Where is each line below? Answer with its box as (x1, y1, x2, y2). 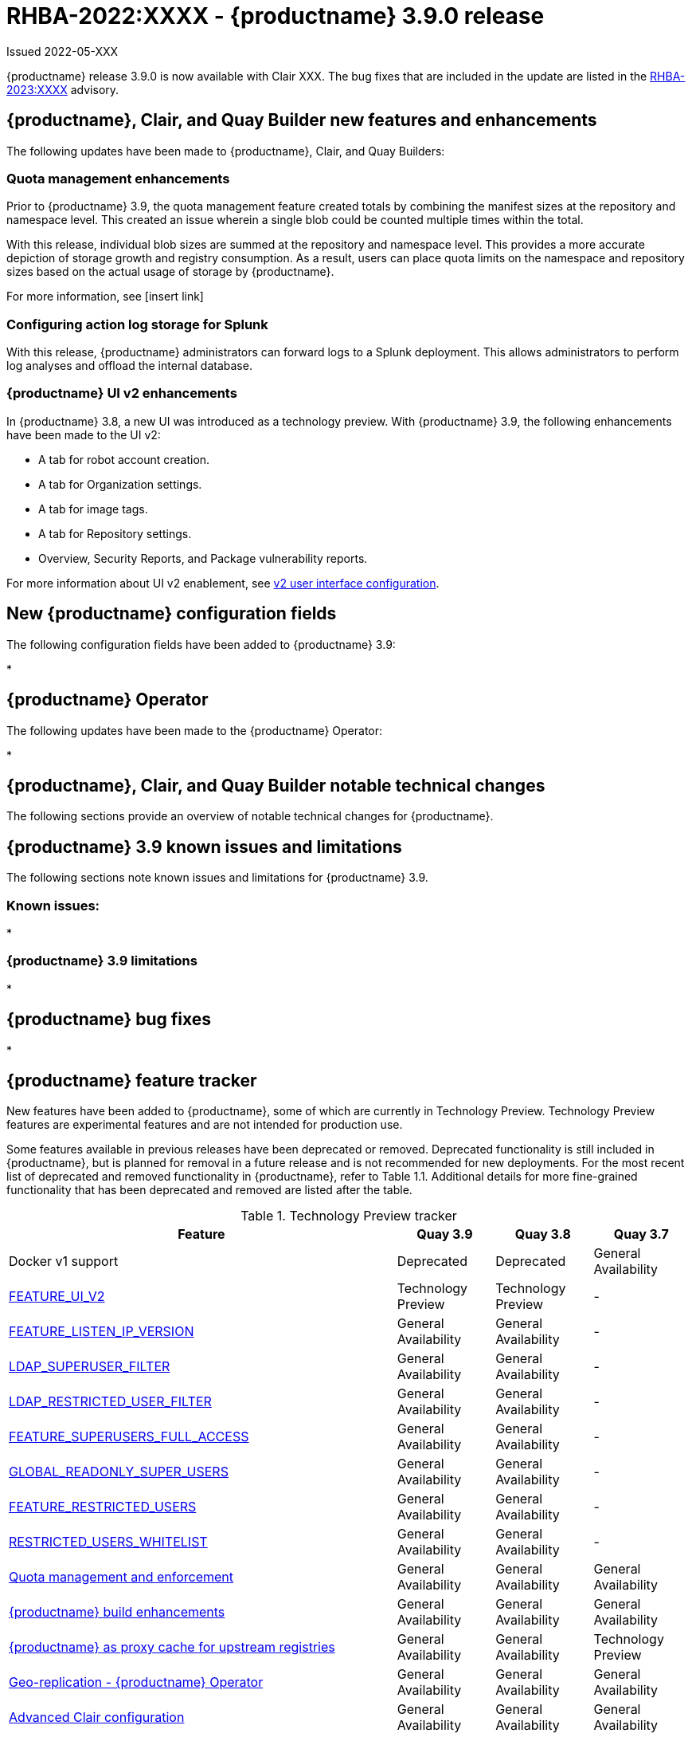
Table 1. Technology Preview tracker (240, 1208, 457, 1224)
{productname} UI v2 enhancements (6, 385, 237, 402)
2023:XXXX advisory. (6, 82, 119, 96)
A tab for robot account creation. (38, 452, 210, 466)
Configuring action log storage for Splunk (6, 316, 268, 332)
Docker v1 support (9, 1253, 119, 1270)
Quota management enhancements (6, 170, 230, 187)
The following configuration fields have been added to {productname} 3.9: (6, 637, 396, 651)
